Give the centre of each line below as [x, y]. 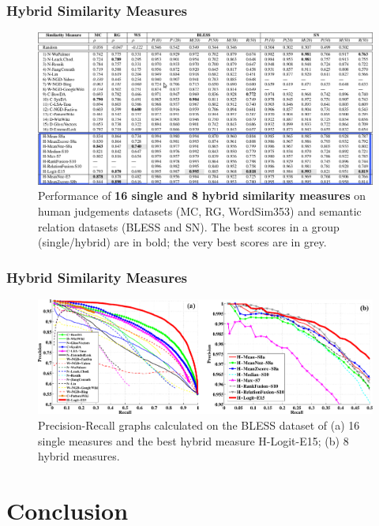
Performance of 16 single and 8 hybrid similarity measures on [202, 195]
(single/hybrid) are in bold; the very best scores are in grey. [182, 242]
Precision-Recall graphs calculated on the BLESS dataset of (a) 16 [199, 425]
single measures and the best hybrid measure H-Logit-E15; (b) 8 [193, 440]
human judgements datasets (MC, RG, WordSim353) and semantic [200, 210]
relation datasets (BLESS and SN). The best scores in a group [189, 226]
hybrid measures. [79, 456]
